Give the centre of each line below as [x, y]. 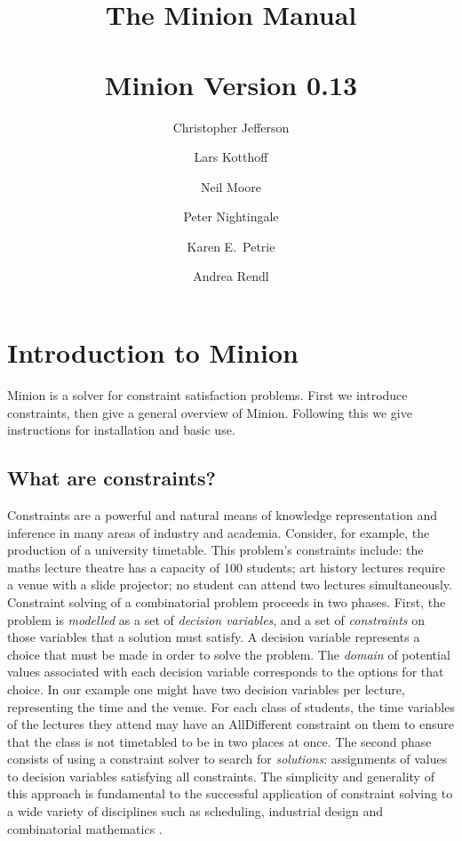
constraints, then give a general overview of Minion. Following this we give [210, 412]
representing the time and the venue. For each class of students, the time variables [231, 706]
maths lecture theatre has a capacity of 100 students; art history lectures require [227, 567]
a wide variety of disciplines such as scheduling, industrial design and [195, 811]
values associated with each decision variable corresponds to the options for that [226, 672]
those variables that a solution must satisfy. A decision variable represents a [214, 637]
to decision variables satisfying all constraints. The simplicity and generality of [221, 776]
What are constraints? [112, 478]
